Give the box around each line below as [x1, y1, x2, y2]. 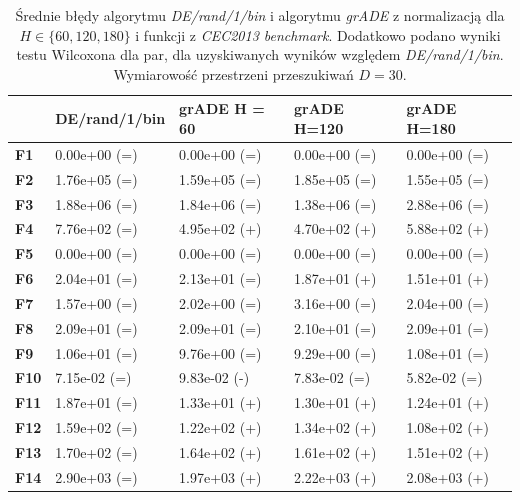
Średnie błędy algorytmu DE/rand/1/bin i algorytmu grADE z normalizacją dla [15, 5, 505, 25]
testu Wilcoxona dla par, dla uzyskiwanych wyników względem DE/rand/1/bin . [16, 44, 504, 65]
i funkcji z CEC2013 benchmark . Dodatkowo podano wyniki [135, 24, 501, 45]
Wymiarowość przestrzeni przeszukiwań [113, 63, 354, 84]
